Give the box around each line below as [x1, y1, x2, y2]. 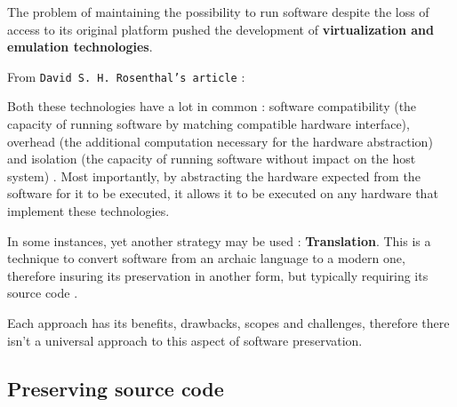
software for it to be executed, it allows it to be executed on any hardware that [7, 184, 438, 203]
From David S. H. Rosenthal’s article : [7, 67, 245, 85]
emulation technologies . [7, 37, 153, 56]
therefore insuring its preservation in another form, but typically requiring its [7, 266, 429, 284]
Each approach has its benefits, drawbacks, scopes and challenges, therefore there [7, 313, 450, 331]
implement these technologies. [7, 202, 170, 219]
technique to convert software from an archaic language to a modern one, [7, 249, 405, 267]
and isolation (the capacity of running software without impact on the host [7, 149, 416, 168]
